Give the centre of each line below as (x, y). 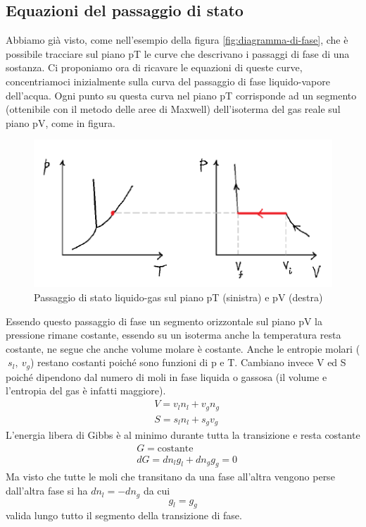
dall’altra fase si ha (47, 491)
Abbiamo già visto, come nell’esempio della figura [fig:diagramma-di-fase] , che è (177, 40)
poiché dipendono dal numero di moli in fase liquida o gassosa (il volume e (166, 376)
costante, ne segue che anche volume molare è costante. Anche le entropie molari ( (183, 348)
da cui (157, 491)
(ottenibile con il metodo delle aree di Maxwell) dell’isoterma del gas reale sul (173, 109)
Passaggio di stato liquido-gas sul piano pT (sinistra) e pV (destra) (178, 297)
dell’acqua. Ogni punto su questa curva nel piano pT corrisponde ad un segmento (181, 95)
